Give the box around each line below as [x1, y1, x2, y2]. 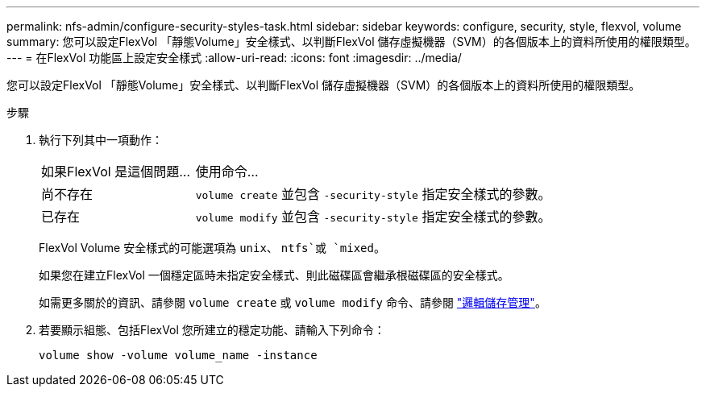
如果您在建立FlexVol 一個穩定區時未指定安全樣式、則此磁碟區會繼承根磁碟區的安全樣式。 [39, 268, 509, 282]
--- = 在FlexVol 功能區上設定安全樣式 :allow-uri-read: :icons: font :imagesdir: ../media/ [6, 51, 462, 64]
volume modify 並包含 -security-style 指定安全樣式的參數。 [195, 209, 551, 225]
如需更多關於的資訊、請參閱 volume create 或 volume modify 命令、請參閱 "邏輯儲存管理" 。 [39, 296, 546, 309]
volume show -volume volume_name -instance [39, 349, 318, 362]
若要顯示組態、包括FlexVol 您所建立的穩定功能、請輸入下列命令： [39, 323, 385, 337]
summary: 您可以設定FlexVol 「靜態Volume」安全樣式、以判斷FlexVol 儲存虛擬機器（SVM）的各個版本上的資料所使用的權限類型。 [6, 35, 696, 48]
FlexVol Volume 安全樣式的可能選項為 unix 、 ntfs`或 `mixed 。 [39, 241, 385, 254]
